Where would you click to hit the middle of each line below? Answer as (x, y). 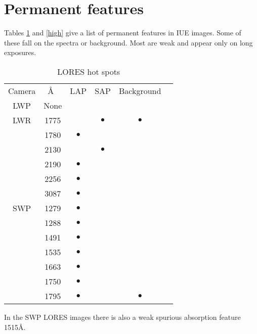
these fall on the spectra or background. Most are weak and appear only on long (128, 42)
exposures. (20, 52)
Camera (22, 90)
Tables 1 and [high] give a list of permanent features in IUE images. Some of (123, 33)
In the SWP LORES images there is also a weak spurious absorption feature (122, 317)
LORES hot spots (89, 71)
